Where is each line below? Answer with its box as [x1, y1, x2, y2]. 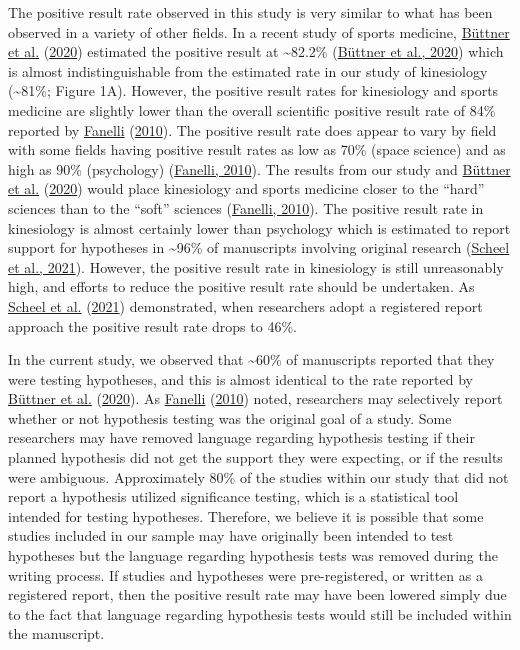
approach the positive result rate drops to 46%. [8, 315, 297, 336]
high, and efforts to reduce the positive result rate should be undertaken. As [8, 276, 475, 297]
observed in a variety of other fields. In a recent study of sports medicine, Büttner [8, 21, 510, 42]
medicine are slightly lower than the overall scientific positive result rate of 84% [8, 99, 496, 120]
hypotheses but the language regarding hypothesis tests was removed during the [8, 545, 498, 566]
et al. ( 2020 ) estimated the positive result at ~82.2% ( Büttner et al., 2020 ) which [8, 41, 504, 62]
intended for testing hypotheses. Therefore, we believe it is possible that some [8, 505, 484, 526]
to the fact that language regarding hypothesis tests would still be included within [8, 603, 512, 624]
